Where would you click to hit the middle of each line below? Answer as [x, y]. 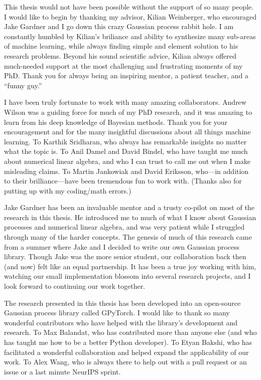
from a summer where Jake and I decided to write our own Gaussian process [122, 246]
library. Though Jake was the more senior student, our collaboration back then [125, 256]
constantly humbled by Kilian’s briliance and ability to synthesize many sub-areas [130, 36]
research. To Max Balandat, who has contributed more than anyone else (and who [130, 332]
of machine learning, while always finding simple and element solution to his [121, 46]
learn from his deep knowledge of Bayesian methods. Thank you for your [116, 122]
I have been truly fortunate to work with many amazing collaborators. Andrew [125, 102]
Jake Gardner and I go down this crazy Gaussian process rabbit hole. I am [119, 26]
